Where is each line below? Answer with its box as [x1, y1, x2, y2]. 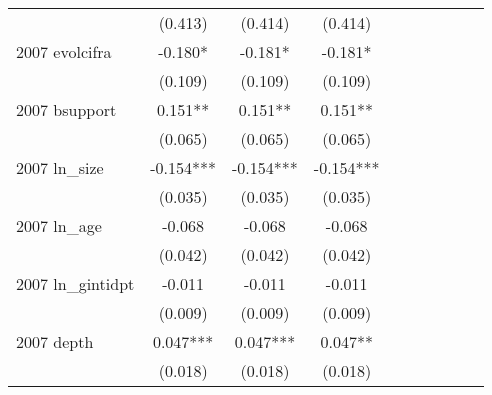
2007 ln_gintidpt [16, 272, 135, 295]
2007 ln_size [16, 156, 104, 179]
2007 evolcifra [16, 40, 112, 63]
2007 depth [16, 330, 94, 353]
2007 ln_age [16, 214, 102, 237]
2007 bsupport [16, 98, 117, 121]
